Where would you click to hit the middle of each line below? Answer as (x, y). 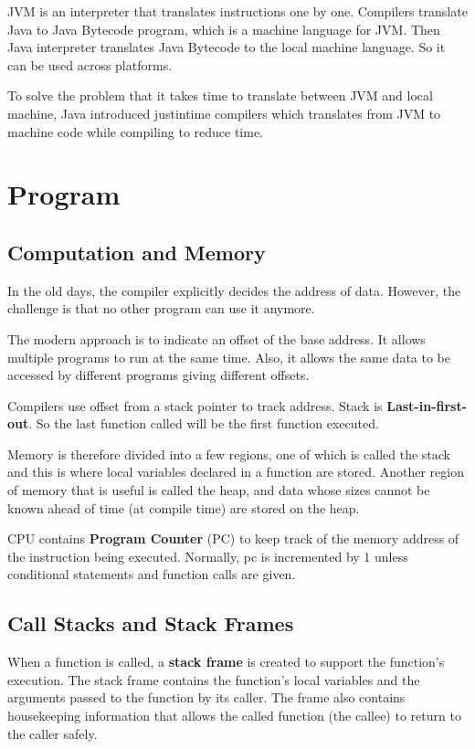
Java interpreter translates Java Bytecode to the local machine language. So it (227, 47)
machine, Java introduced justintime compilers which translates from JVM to (224, 113)
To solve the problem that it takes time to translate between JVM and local (220, 95)
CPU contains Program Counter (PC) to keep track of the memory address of (233, 538)
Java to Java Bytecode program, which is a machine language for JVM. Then (224, 29)
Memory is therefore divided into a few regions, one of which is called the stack (229, 454)
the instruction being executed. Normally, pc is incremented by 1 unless (208, 556)
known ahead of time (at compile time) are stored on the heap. (184, 507)
